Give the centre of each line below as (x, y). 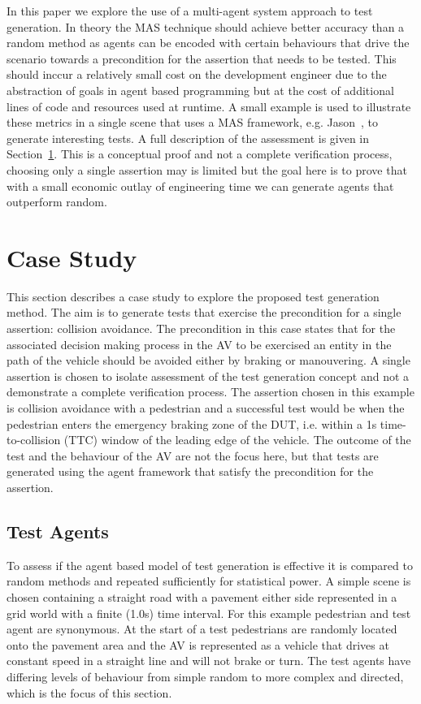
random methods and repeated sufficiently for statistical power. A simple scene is (209, 581)
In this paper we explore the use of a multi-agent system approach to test (190, 11)
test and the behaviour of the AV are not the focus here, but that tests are (193, 455)
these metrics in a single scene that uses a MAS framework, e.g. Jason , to (192, 122)
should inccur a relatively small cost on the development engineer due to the (197, 74)
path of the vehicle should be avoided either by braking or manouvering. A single (208, 360)
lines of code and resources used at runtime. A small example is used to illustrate (209, 106)
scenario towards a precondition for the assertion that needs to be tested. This (202, 58)
